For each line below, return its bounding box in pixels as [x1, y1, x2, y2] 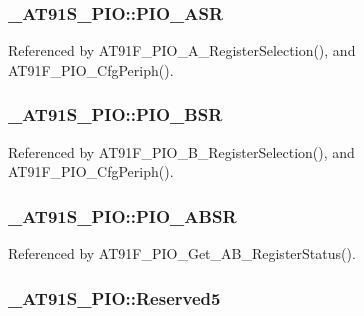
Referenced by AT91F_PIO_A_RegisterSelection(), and [8, 40, 356, 61]
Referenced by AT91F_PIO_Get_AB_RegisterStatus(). [8, 243, 356, 264]
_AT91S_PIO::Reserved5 [8, 285, 221, 310]
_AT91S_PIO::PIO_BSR [8, 102, 223, 127]
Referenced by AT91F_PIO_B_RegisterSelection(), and [8, 141, 355, 162]
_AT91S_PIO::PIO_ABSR [8, 203, 237, 228]
